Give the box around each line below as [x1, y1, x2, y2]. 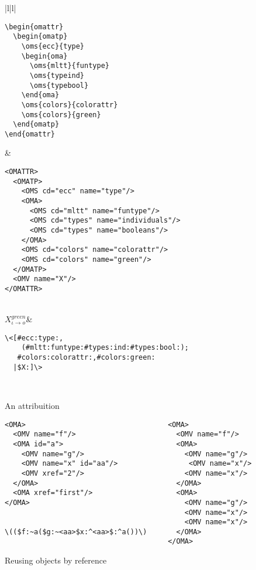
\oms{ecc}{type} [21, 42, 85, 50]
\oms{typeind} [29, 71, 85, 80]
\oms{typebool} [29, 81, 89, 90]
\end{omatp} [13, 120, 60, 129]
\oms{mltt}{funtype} [29, 62, 109, 70]
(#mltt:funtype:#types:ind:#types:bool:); [21, 343, 189, 352]
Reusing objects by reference [5, 554, 107, 566]
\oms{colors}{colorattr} [21, 100, 118, 109]
